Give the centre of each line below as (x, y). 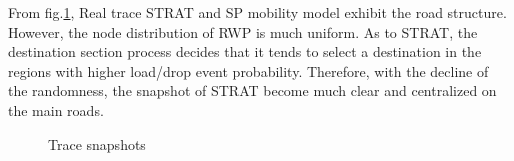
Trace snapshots (97, 143)
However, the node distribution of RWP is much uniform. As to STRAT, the (243, 31)
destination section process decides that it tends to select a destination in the (245, 51)
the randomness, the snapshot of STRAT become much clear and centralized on (252, 90)
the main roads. (56, 109)
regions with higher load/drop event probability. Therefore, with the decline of (248, 70)
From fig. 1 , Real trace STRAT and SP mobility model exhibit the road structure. (257, 12)
